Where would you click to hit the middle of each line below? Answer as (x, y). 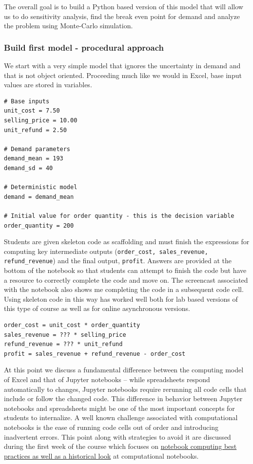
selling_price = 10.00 (41, 120)
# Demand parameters (37, 149)
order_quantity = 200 (39, 225)
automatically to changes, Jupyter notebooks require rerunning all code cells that (126, 389)
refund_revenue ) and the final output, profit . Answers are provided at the (118, 261)
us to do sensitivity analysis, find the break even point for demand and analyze (122, 16)
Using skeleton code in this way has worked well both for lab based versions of (121, 299)
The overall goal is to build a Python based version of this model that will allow (124, 6)
